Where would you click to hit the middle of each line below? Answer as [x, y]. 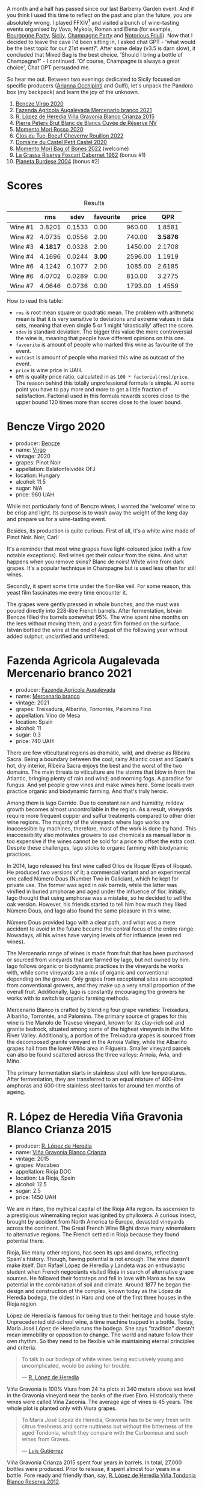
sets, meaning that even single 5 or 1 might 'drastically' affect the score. [105, 325]
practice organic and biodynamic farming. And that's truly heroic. [88, 791]
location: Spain [34, 722]
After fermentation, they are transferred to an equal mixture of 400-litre [95, 1080]
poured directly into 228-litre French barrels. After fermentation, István [94, 610]
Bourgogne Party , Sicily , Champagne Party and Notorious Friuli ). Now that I [100, 35]
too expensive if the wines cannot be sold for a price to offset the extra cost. [102, 841]
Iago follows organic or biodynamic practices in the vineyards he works [95, 966]
